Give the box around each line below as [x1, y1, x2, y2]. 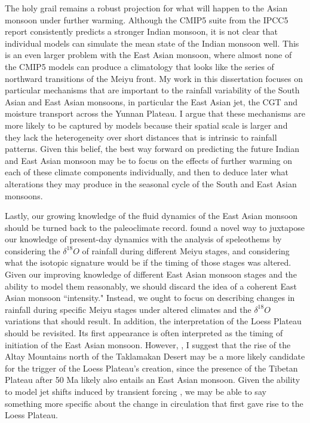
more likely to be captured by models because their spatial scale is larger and [5, 118, 288, 131]
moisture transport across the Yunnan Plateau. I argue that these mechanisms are [5, 107, 306, 120]
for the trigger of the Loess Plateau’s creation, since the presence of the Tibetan [5, 361, 298, 374]
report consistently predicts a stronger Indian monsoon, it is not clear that [5, 25, 278, 38]
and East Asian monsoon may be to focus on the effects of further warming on [5, 154, 292, 166]
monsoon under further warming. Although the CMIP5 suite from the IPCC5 [5, 13, 288, 26]
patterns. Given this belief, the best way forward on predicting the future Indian [5, 142, 299, 155]
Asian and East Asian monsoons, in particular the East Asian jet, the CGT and [5, 95, 297, 108]
